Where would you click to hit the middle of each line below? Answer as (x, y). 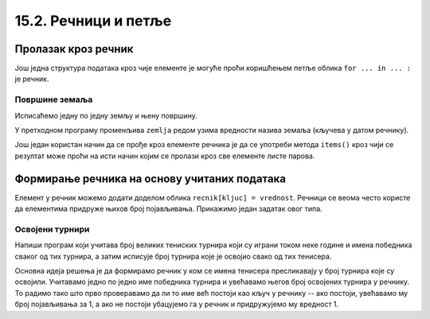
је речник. (32, 79)
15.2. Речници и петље (93, 21)
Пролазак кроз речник (74, 49)
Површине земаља (54, 99)
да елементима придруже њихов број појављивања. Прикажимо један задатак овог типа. (168, 209)
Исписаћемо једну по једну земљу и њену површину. (106, 115)
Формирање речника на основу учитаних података (150, 179)
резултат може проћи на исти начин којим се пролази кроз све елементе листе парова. (165, 156)
